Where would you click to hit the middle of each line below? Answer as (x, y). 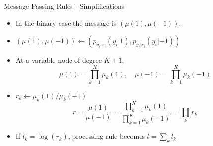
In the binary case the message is (66, 23)
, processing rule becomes (106, 136)
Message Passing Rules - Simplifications (64, 6)
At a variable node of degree (59, 60)
